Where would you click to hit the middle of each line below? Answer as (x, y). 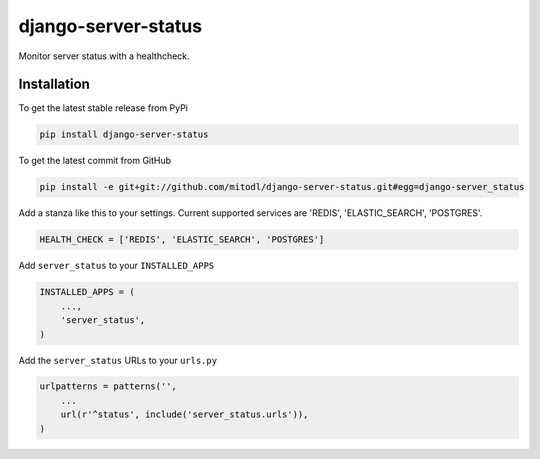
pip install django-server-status (124, 134)
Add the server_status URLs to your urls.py (118, 360)
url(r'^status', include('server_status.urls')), (184, 414)
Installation (54, 84)
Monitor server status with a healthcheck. (104, 56)
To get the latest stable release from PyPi (103, 108)
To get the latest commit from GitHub (95, 161)
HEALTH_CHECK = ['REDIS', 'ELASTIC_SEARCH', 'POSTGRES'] (182, 239)
